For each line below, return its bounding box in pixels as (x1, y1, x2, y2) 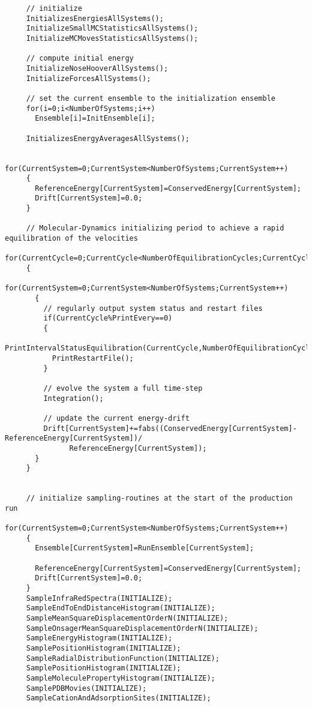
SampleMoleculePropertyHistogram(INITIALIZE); (26, 673, 215, 682)
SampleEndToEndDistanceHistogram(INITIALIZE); (26, 604, 215, 613)
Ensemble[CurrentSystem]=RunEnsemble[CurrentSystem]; (35, 544, 254, 553)
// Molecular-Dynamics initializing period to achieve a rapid (26, 224, 284, 233)
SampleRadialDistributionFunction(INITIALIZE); (26, 654, 220, 663)
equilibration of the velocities (5, 234, 138, 243)
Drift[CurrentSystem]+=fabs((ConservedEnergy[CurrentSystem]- (43, 424, 297, 433)
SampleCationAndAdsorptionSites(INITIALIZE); (26, 694, 211, 703)
